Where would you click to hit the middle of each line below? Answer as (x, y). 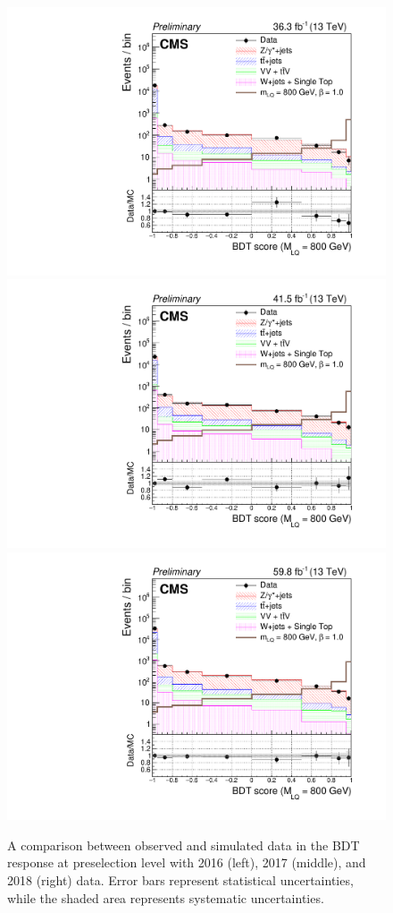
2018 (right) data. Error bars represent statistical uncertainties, (180, 879)
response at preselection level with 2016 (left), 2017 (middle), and (187, 862)
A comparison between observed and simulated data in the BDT (184, 845)
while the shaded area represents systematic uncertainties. (166, 897)
